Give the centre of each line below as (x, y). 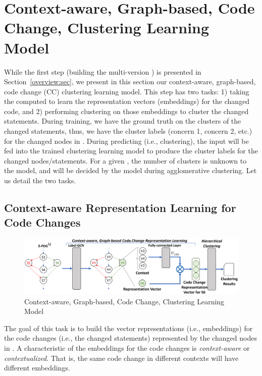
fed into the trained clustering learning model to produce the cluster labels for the (131, 151)
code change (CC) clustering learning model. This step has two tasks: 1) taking (127, 91)
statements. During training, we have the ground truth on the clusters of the (123, 121)
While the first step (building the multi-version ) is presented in (103, 71)
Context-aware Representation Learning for (120, 208)
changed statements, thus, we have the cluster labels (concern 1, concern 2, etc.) (128, 131)
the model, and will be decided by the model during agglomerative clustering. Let (130, 170)
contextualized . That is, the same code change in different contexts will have (121, 358)
